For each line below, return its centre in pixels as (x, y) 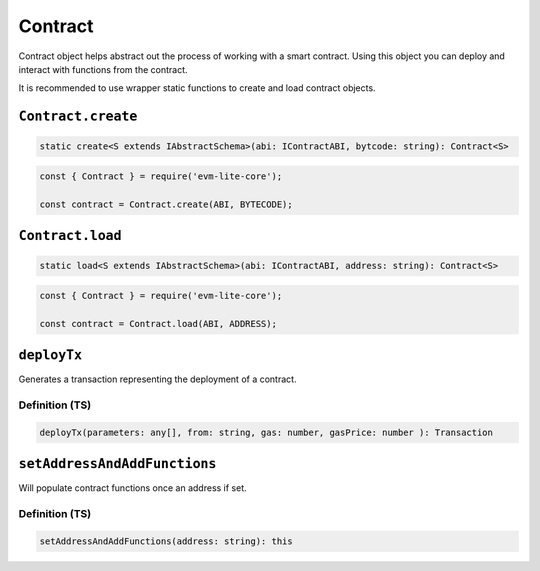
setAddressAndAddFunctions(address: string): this (166, 541)
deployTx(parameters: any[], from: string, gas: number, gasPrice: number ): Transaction (266, 432)
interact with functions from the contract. (103, 69)
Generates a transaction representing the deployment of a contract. (157, 379)
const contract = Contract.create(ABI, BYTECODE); (166, 204)
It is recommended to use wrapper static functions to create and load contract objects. (197, 88)
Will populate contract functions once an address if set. (132, 488)
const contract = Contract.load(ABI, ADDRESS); (158, 323)
